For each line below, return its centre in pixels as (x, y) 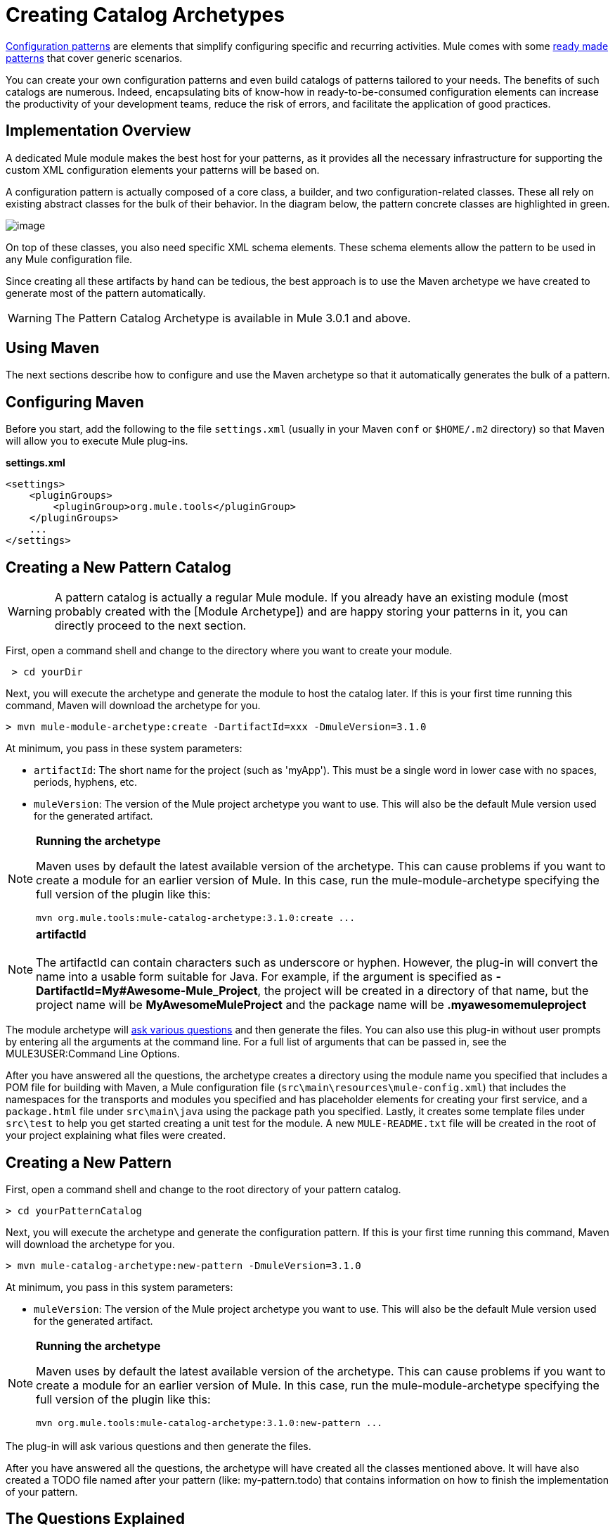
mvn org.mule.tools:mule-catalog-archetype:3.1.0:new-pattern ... (209, 1423)
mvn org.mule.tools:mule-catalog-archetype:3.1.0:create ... (196, 918)
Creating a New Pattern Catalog (118, 567)
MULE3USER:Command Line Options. (93, 1054)
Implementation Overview (98, 131)
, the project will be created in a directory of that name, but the (423, 991)
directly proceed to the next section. (150, 626)
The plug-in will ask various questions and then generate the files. (158, 1446)
